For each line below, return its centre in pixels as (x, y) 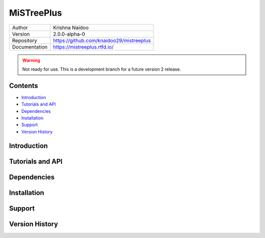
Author (20, 27)
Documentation (30, 47)
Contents (24, 86)
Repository (25, 40)
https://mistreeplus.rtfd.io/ (83, 47)
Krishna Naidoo (71, 27)
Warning (31, 60)
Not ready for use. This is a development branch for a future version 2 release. (102, 69)
